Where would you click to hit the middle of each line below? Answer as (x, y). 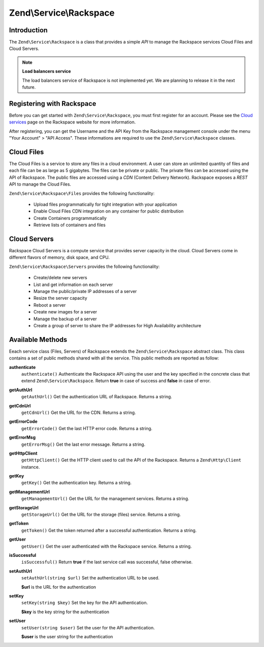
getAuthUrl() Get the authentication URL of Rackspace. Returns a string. (97, 397)
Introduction (28, 30)
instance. (31, 467)
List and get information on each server (73, 285)
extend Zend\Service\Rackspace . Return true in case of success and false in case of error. (116, 381)
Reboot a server (50, 305)
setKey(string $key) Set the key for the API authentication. (85, 603)
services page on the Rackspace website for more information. (72, 122)
